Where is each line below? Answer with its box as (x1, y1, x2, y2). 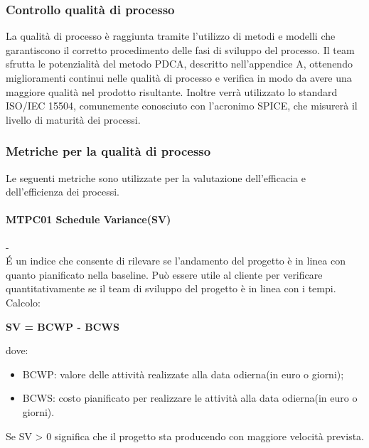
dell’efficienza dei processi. (6, 184, 120, 199)
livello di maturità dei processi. (6, 112, 141, 127)
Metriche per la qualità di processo (6, 142, 211, 160)
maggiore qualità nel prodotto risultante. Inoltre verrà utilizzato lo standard (6, 84, 338, 99)
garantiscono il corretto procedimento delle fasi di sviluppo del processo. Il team (6, 42, 355, 57)
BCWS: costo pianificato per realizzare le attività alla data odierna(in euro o (22, 390, 358, 405)
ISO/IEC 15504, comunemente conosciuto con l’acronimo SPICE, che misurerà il (6, 98, 358, 113)
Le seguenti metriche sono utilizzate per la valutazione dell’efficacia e (6, 170, 306, 185)
